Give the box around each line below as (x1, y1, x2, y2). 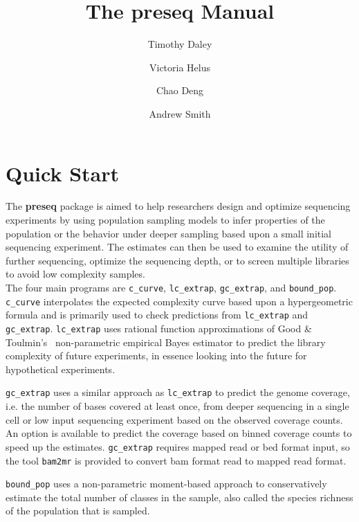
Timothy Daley (147, 37, 212, 51)
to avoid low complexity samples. (6, 267, 145, 281)
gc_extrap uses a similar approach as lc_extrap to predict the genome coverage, (6, 385, 350, 399)
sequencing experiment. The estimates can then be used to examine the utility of (6, 240, 349, 254)
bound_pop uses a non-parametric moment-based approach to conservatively (6, 476, 327, 491)
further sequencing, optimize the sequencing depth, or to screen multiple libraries (6, 253, 349, 267)
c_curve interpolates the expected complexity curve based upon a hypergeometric (6, 294, 353, 308)
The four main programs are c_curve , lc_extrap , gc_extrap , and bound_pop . (6, 280, 337, 294)
